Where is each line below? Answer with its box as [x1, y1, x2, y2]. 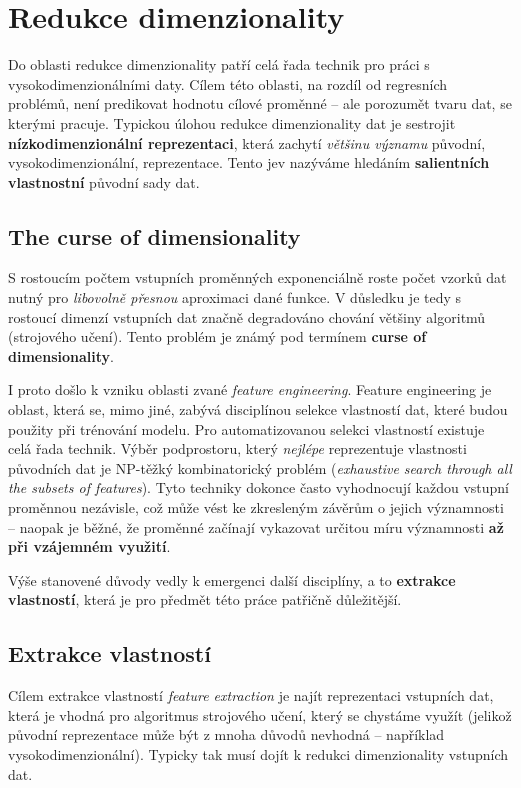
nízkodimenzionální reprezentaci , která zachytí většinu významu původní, [8, 132, 486, 153]
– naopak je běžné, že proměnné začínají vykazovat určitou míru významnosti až [8, 516, 504, 537]
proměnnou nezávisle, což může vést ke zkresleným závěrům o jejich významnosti [8, 497, 504, 518]
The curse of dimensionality [8, 220, 301, 251]
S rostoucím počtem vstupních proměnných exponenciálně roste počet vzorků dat [8, 267, 507, 288]
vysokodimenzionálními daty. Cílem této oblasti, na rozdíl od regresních [8, 73, 448, 94]
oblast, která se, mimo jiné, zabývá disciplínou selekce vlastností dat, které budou [8, 399, 508, 420]
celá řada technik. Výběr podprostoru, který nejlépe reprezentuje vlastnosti [8, 438, 467, 459]
